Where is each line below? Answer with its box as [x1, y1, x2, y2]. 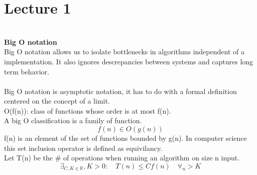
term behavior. [4, 66, 49, 76]
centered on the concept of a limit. [4, 96, 110, 106]
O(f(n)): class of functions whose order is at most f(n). [4, 105, 171, 116]
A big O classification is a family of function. [4, 115, 142, 126]
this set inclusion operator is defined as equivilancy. [4, 142, 163, 153]
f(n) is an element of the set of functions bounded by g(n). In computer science [4, 133, 247, 143]
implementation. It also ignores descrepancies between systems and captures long [4, 56, 253, 66]
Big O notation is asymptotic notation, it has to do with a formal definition [4, 85, 237, 96]
